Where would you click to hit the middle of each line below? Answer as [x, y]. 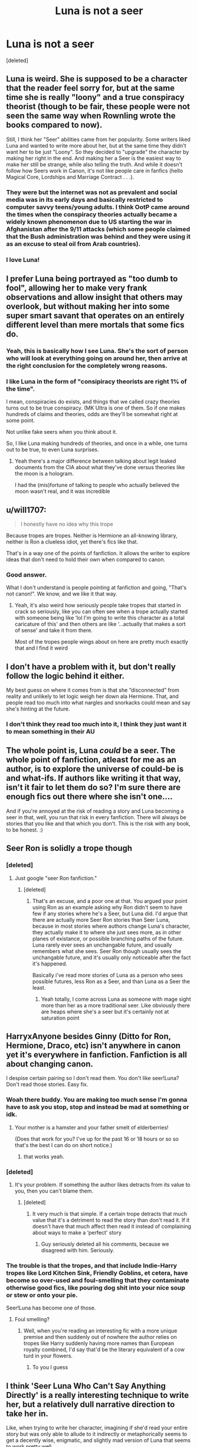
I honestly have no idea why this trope [67, 524]
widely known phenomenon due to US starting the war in [89, 221]
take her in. [27, 1414]
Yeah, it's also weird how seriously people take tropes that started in [98, 605]
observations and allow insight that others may [94, 297]
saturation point [60, 1018]
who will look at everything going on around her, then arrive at [97, 358]
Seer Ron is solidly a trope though [69, 848]
